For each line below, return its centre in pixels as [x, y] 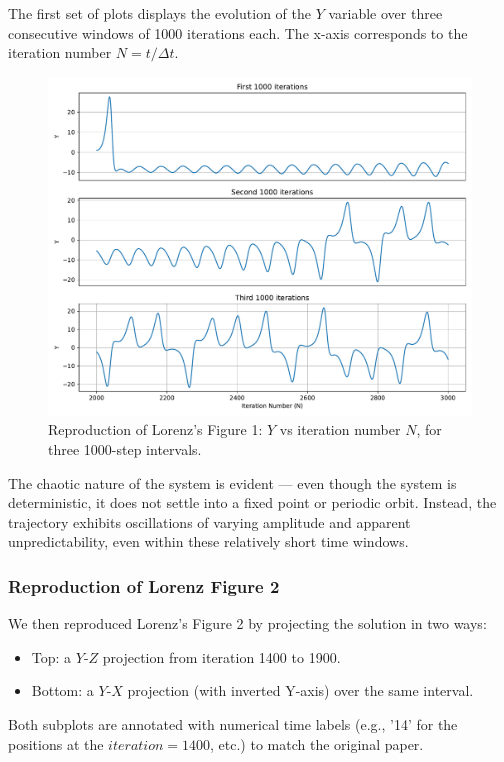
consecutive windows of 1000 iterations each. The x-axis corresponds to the [238, 32]
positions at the [56, 743]
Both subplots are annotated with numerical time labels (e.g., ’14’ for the [233, 724]
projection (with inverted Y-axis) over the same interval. [300, 690]
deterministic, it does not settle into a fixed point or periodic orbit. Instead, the [252, 502]
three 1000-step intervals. [125, 449]
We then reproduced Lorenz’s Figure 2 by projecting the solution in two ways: [247, 623]
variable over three [385, 13]
